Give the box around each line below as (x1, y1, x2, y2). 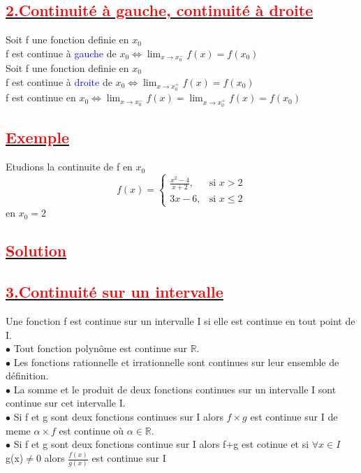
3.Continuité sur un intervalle (6, 281, 223, 303)
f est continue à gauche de (6, 45, 117, 60)
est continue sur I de (250, 409, 338, 424)
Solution (6, 240, 67, 261)
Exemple (6, 126, 69, 148)
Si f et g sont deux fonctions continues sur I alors (13, 409, 223, 424)
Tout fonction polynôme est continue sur (13, 341, 187, 356)
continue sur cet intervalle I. (6, 395, 126, 410)
